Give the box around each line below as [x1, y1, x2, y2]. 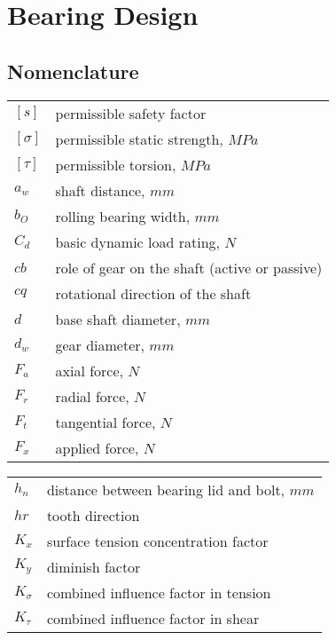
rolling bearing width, [55, 205, 191, 226]
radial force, [55, 385, 129, 407]
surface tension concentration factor [46, 530, 269, 551]
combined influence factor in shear [46, 607, 260, 628]
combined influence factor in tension [46, 581, 271, 603]
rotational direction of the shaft [55, 282, 252, 304]
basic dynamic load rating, [55, 231, 220, 252]
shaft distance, [55, 179, 145, 201]
